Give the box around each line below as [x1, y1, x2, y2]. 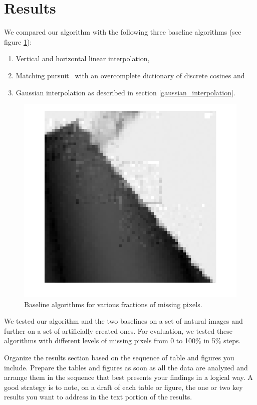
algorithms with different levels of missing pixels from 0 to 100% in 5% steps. [4, 335, 241, 346]
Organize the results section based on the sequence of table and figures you [4, 352, 234, 362]
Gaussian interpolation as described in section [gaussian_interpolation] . [16, 87, 235, 97]
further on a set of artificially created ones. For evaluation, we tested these [4, 325, 233, 336]
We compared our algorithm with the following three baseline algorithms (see [4, 27, 241, 37]
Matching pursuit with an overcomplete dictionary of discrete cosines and [16, 70, 245, 80]
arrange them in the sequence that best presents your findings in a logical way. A [4, 372, 253, 382]
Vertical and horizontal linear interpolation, [16, 53, 150, 64]
